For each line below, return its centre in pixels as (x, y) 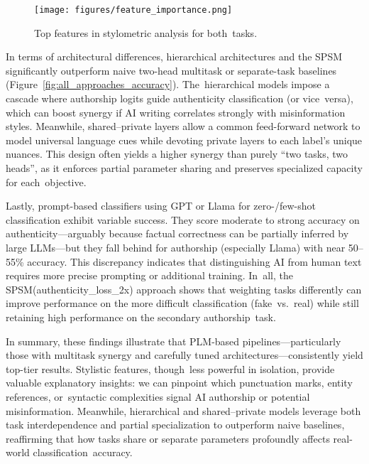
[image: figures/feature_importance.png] (133, 10)
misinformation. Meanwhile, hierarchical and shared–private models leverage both (183, 410)
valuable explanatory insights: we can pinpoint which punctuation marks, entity (179, 383)
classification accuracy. (83, 452)
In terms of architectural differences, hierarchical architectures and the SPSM (174, 56)
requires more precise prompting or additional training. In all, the (149, 275)
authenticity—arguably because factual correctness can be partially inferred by (177, 233)
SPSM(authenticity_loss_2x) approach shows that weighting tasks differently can (184, 289)
